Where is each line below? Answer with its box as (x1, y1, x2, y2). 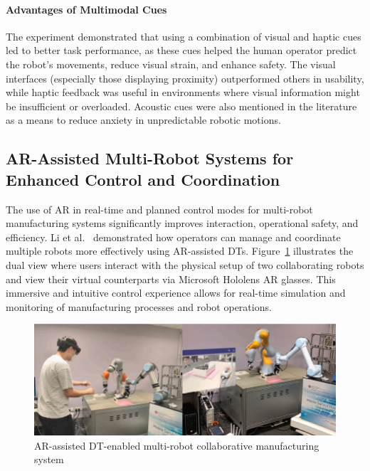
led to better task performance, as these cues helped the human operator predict (6, 43, 357, 58)
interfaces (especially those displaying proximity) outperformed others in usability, (6, 70, 364, 85)
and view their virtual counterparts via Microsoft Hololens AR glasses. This (6, 271, 336, 286)
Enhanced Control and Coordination (6, 168, 280, 190)
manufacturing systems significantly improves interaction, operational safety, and (6, 216, 359, 231)
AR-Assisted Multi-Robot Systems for (6, 147, 294, 169)
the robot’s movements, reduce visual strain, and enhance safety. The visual (6, 56, 336, 71)
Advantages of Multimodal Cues (6, 1, 167, 16)
